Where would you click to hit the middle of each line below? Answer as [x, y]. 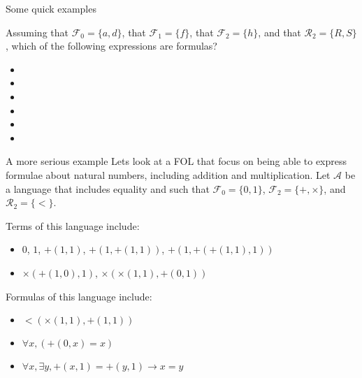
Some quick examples [51, 8]
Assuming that [37, 32]
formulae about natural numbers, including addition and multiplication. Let [168, 174]
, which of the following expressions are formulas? [111, 46]
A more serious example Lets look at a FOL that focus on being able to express [176, 161]
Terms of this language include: [73, 225]
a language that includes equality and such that [108, 188]
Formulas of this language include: [79, 296]
